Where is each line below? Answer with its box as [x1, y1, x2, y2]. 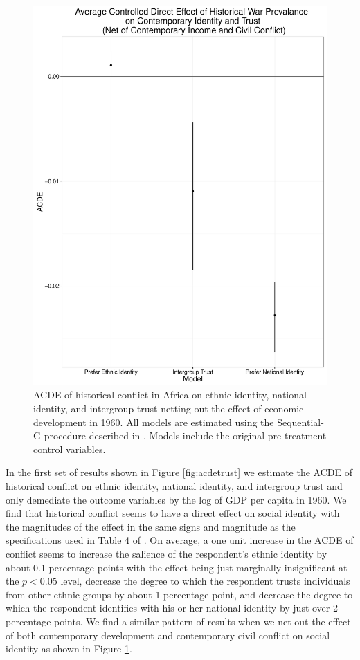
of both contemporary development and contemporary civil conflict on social [6, 627, 330, 642]
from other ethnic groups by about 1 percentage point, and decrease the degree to [6, 587, 353, 601]
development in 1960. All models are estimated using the [33, 414, 274, 429]
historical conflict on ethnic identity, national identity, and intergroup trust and [6, 479, 343, 493]
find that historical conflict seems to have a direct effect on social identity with [6, 506, 340, 520]
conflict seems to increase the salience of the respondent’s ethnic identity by [6, 547, 327, 561]
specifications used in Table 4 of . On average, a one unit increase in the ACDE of [6, 533, 354, 547]
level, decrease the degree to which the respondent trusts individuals [60, 574, 350, 588]
